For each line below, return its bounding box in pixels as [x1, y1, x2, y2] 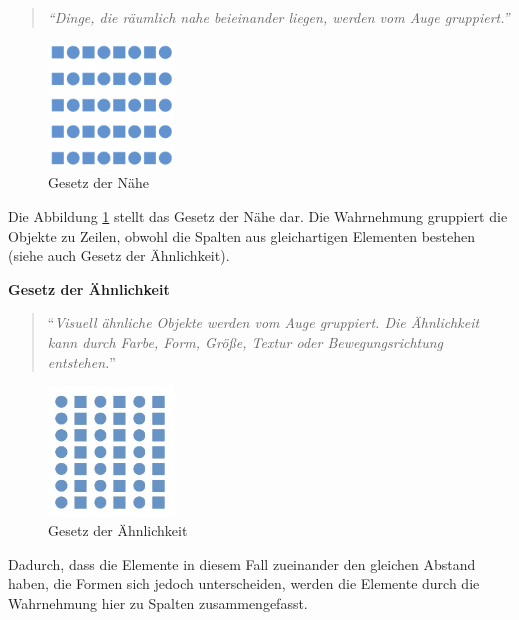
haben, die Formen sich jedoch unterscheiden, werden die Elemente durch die [8, 573, 480, 594]
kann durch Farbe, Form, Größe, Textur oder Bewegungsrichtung [47, 331, 444, 352]
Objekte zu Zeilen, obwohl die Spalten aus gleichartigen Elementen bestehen [8, 225, 476, 246]
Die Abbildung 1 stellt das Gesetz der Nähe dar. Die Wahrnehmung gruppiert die [8, 205, 508, 226]
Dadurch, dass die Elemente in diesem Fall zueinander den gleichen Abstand [8, 553, 476, 574]
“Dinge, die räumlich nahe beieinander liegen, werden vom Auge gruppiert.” [47, 7, 510, 27]
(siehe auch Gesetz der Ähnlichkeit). [8, 245, 230, 266]
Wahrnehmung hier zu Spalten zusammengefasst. [8, 592, 308, 613]
